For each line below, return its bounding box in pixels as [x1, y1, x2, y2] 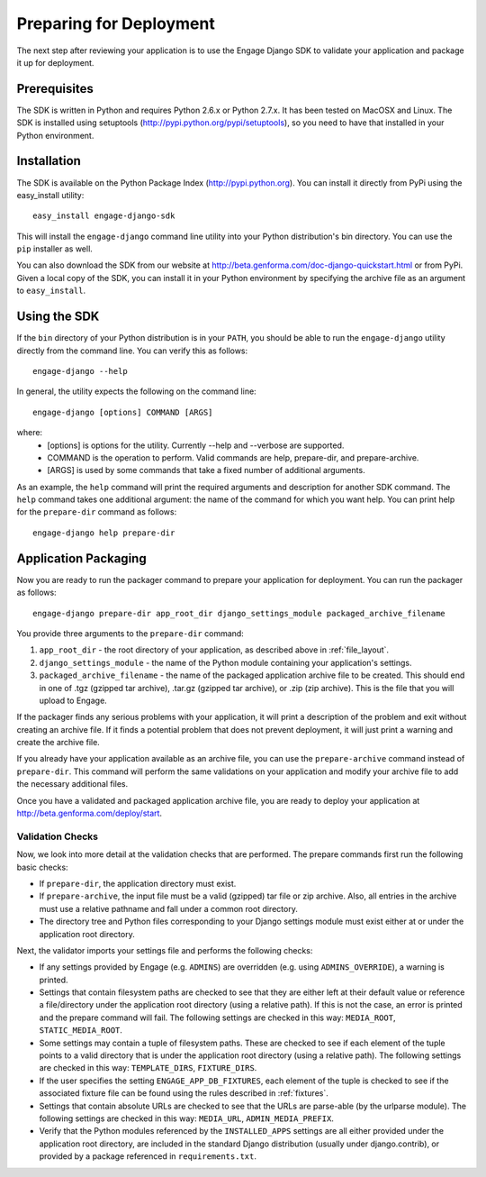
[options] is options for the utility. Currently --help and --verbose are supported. [47, 440, 345, 451]
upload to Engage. [39, 695, 107, 706]
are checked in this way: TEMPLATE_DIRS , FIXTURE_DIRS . [39, 1063, 257, 1073]
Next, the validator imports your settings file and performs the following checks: [16, 944, 313, 955]
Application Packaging [16, 551, 148, 566]
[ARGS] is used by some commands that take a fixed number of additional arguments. [47, 465, 365, 476]
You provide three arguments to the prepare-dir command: [16, 627, 245, 639]
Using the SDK [16, 309, 100, 324]
